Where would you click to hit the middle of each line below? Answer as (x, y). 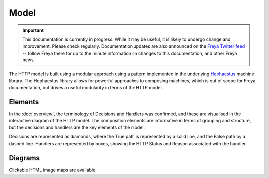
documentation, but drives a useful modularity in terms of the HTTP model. (86, 88)
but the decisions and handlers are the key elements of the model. (77, 127)
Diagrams (24, 158)
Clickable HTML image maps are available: (53, 170)
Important (33, 30)
